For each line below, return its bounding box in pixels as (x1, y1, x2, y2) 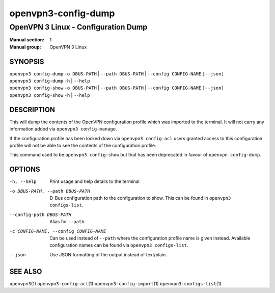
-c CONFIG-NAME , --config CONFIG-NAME (9, 228, 106, 234)
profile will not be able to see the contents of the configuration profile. (9, 142, 156, 148)
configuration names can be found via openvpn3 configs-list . (49, 242, 188, 248)
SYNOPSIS (9, 57, 44, 66)
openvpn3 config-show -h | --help (9, 92, 90, 98)
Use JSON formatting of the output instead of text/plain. (49, 251, 168, 257)
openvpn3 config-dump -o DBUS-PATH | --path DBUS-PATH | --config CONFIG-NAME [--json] (9, 70, 224, 76)
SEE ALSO (9, 267, 42, 276)
